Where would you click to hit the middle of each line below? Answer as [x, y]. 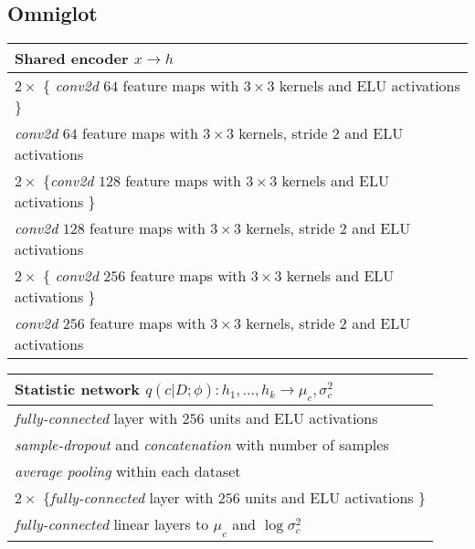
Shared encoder [72, 58]
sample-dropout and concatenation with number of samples [202, 445]
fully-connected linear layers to [112, 524]
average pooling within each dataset [128, 471]
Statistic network [77, 389]
